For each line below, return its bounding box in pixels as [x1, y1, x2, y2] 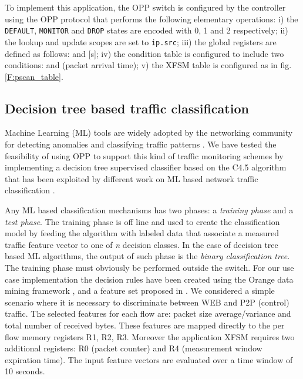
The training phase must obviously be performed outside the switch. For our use [5, 261, 294, 274]
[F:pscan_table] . [5, 70, 63, 82]
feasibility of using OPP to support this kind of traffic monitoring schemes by [5, 149, 284, 162]
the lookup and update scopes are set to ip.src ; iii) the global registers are [5, 35, 277, 48]
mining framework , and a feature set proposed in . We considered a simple [5, 284, 275, 297]
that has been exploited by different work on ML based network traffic [5, 172, 258, 185]
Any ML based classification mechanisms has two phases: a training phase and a [5, 204, 294, 216]
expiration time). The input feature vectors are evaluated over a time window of [5, 353, 293, 365]
